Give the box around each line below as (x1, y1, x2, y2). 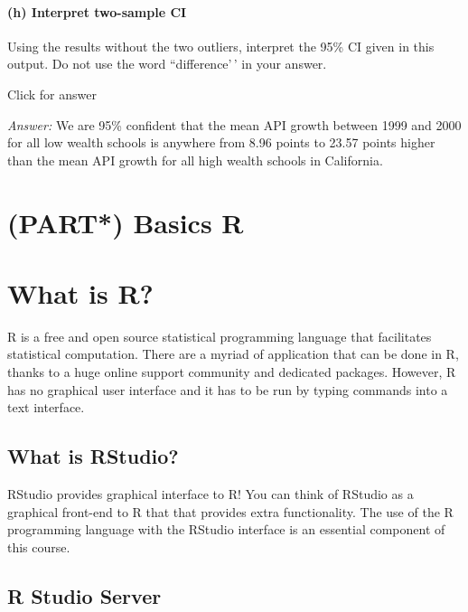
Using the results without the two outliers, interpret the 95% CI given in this (7, 36, 435, 55)
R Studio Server (7, 581, 162, 609)
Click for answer (7, 84, 97, 103)
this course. (7, 537, 70, 556)
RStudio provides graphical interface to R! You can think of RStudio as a (7, 485, 414, 504)
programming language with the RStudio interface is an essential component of (7, 520, 445, 539)
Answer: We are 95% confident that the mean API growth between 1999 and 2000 (7, 115, 462, 134)
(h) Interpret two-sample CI (7, 2, 187, 21)
